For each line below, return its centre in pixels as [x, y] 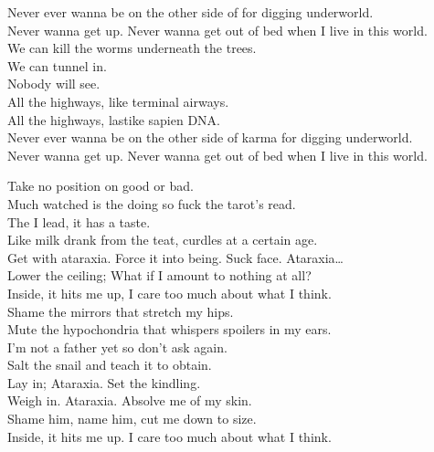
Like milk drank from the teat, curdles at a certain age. [163, 240]
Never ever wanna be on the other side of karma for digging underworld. [210, 137]
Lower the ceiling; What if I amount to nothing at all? [159, 275]
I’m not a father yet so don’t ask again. [117, 347]
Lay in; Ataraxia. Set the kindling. [104, 382]
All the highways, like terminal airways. [118, 101]
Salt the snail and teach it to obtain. [110, 365]
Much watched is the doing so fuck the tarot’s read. [152, 203]
